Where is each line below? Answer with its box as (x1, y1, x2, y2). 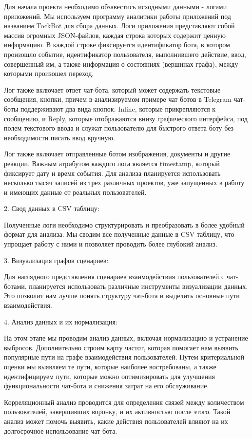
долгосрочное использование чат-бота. (4, 425, 117, 436)
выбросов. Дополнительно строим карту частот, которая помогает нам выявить (4, 342, 238, 352)
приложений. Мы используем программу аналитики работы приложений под (4, 11, 231, 21)
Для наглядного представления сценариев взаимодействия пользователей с (4, 271, 225, 282)
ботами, (4, 281, 27, 291)
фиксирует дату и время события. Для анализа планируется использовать (4, 168, 221, 178)
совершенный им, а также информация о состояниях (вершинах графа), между (4, 58, 238, 69)
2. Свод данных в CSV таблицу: (4, 203, 99, 213)
